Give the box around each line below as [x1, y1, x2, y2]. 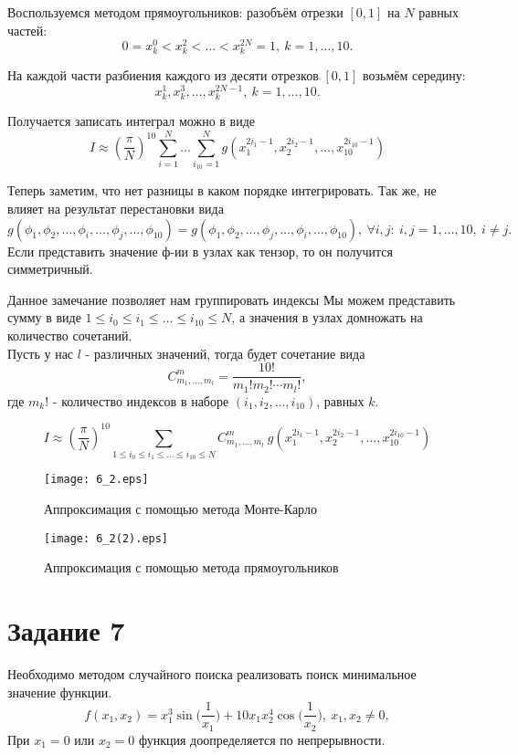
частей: [7, 20, 48, 39]
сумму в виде [7, 308, 81, 327]
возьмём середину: [363, 66, 466, 85]
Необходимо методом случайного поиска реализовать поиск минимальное [7, 665, 417, 684]
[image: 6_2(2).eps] [44, 531, 169, 545]
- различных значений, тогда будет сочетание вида [85, 343, 365, 362]
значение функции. [7, 682, 112, 701]
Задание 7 [7, 612, 125, 649]
